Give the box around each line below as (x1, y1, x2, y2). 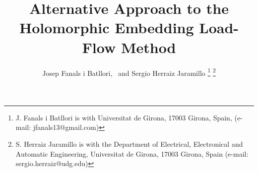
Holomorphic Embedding (19, 17, 194, 38)
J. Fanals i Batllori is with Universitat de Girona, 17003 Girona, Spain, (15, 112, 232, 122)
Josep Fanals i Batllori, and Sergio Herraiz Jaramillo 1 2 (42, 66, 216, 78)
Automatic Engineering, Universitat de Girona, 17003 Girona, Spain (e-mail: (15, 148, 249, 159)
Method (121, 37, 176, 57)
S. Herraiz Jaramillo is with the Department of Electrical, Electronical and (15, 138, 243, 149)
